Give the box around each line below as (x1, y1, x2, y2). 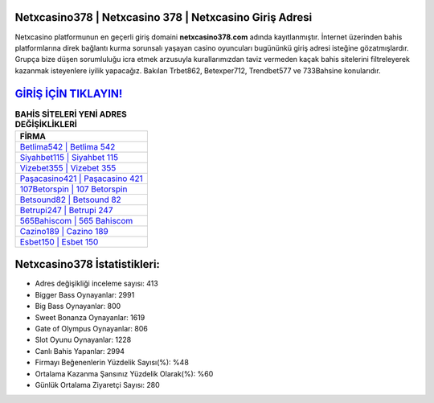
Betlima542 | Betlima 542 (19, 141, 116, 152)
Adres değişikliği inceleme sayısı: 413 (35, 278, 158, 289)
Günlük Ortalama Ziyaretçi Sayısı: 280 (35, 380, 160, 389)
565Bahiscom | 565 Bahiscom (19, 215, 133, 226)
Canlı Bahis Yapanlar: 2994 (35, 346, 125, 356)
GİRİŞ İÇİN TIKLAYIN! (14, 87, 123, 101)
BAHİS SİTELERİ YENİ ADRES (14, 109, 128, 120)
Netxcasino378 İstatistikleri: (14, 257, 161, 271)
